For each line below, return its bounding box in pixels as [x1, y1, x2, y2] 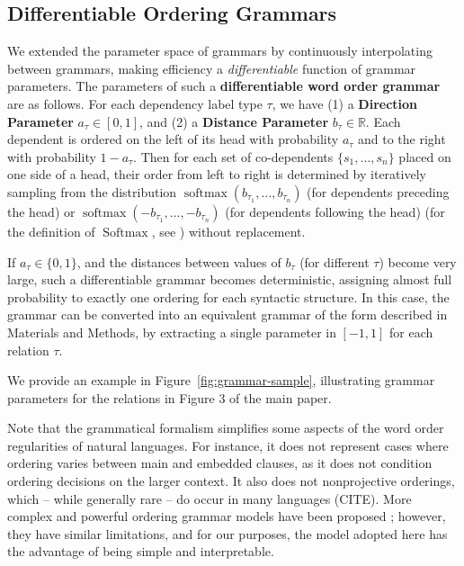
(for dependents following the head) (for [225, 202, 445, 220]
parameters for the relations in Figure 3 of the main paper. [7, 388, 332, 407]
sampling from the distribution [7, 182, 177, 201]
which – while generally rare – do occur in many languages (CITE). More [7, 489, 412, 508]
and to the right [358, 130, 446, 148]
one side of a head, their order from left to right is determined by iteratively [7, 165, 426, 184]
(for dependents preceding [307, 182, 450, 201]
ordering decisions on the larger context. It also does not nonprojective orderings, [7, 472, 455, 490]
